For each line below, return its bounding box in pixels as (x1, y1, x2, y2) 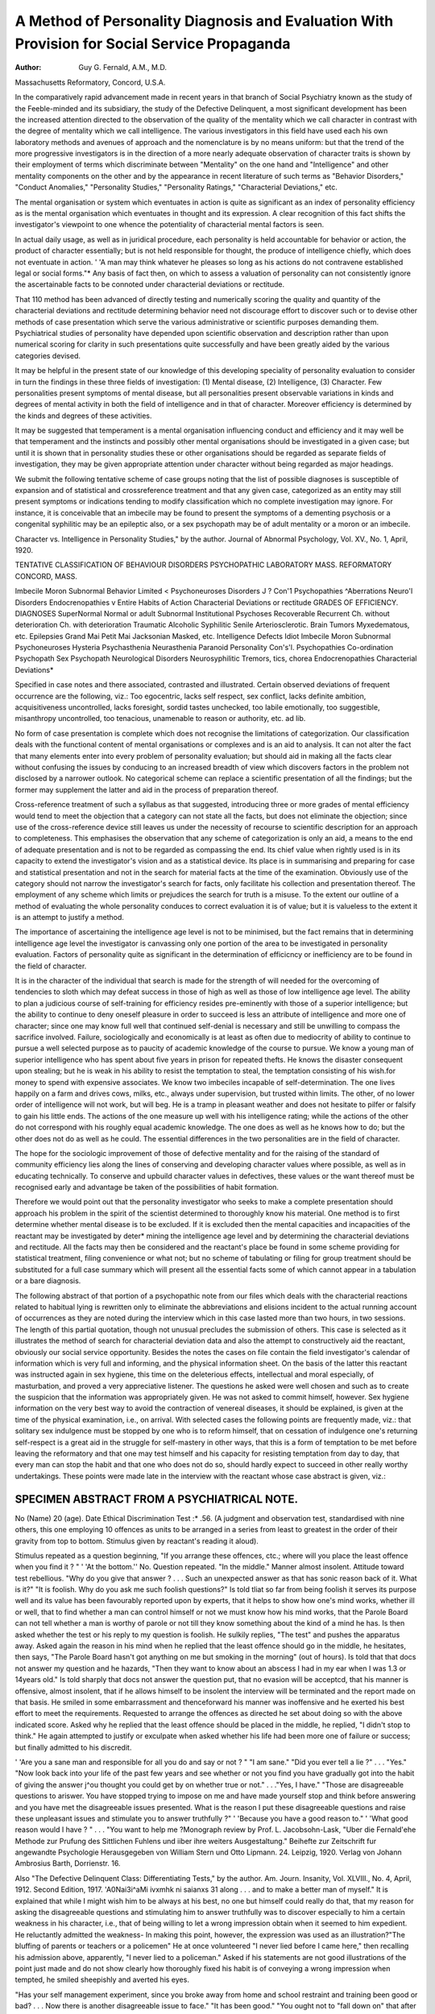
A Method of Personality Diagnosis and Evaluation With (14, 12, 394, 30)
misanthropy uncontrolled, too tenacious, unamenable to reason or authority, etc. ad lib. (14, 714, 306, 723)
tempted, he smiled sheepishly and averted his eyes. (14, 1975, 189, 1985)
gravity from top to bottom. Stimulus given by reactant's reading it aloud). (14, 1535, 259, 1546)
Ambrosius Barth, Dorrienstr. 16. (14, 1859, 121, 1868)
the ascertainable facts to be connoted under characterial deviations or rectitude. (14, 280, 285, 289)
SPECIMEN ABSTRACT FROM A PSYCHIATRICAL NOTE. (14, 1492, 298, 1506)
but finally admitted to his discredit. (14, 1743, 132, 1752)
